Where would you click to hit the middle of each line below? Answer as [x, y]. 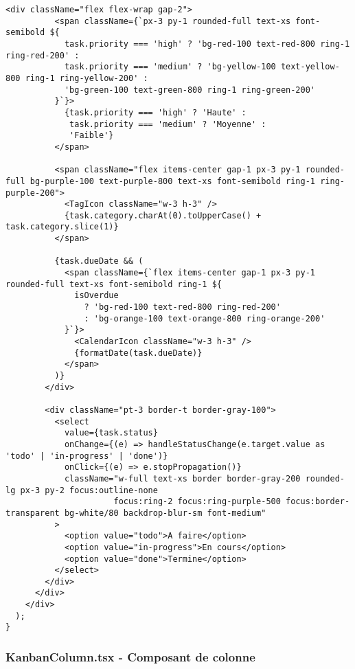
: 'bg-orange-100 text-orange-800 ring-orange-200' [205, 318]
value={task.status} [111, 433]
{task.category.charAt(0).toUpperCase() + [163, 215]
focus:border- [318, 502]
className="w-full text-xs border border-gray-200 [182, 478]
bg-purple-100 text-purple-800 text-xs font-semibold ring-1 [173, 181]
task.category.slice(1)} [62, 227]
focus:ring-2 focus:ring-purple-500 [197, 502]
